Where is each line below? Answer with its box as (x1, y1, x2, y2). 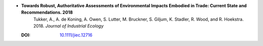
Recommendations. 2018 (21, 10, 73, 15)
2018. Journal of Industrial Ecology (33, 23, 104, 29)
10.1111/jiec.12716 (59, 32, 93, 38)
